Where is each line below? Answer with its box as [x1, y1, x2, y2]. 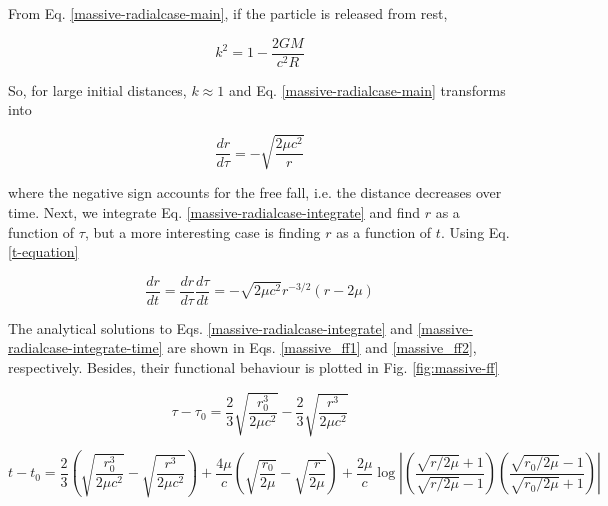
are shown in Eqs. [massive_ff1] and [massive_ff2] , [167, 337, 477, 358]
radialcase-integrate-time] [8, 337, 163, 358]
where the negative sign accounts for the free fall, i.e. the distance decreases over [8, 182, 502, 203]
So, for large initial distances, [8, 79, 187, 100]
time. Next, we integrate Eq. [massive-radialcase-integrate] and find [8, 201, 420, 222]
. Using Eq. [440, 221, 510, 242]
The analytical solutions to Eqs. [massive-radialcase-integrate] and [8, 317, 413, 338]
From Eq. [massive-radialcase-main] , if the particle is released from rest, [8, 3, 448, 23]
